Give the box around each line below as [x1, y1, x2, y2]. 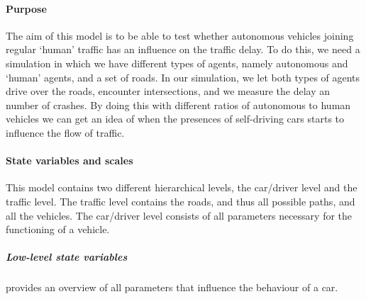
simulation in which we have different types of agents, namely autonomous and [6, 55, 348, 70]
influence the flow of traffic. [6, 125, 125, 140]
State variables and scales [6, 153, 133, 168]
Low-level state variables [6, 249, 128, 264]
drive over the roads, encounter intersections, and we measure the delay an [6, 84, 331, 98]
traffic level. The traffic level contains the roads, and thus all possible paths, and [6, 193, 355, 208]
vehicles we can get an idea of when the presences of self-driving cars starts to [6, 111, 345, 126]
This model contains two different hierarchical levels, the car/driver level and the [6, 180, 357, 195]
